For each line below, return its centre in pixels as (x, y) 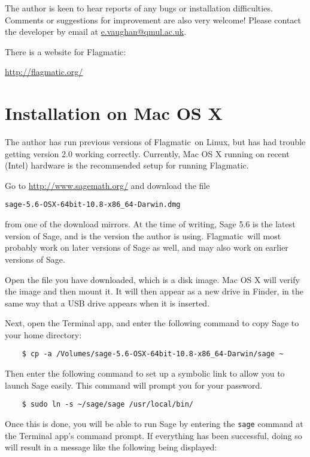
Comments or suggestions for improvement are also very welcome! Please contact (153, 19)
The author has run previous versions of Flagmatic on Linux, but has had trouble (155, 142)
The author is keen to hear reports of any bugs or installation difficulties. (139, 8)
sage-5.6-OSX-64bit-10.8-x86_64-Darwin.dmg (93, 205)
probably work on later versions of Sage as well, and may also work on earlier (147, 247)
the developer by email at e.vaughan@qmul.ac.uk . (96, 31)
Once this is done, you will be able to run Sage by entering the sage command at (154, 423)
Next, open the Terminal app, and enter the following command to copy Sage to (152, 323)
